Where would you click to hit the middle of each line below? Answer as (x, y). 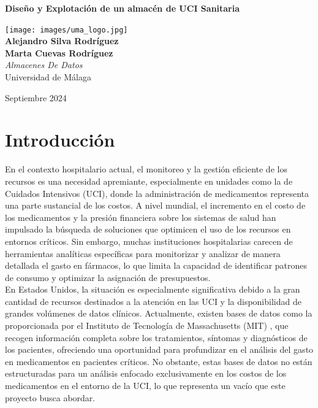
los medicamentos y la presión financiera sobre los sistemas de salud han (141, 217)
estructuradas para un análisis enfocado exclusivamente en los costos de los (146, 373)
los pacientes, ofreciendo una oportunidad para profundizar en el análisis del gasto (159, 349)
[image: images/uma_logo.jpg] (66, 30)
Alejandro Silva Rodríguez (62, 41)
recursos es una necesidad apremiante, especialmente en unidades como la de (149, 181)
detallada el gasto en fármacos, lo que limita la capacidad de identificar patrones (156, 265)
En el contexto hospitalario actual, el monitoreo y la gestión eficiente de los (146, 169)
